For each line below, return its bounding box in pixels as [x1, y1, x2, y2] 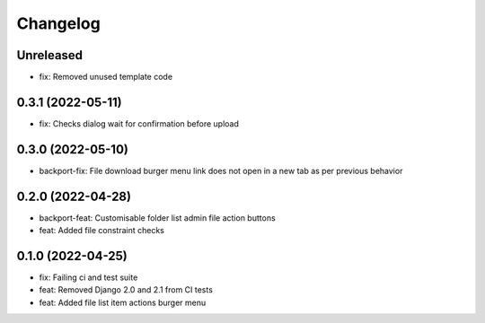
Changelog [16, 13, 101, 33]
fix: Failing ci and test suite [39, 272, 138, 283]
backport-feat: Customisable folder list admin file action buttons [39, 212, 276, 223]
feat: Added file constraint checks [39, 225, 165, 236]
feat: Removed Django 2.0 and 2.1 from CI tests [39, 284, 213, 295]
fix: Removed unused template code [39, 72, 173, 83]
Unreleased [16, 48, 84, 63]
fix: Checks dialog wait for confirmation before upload [39, 118, 240, 129]
